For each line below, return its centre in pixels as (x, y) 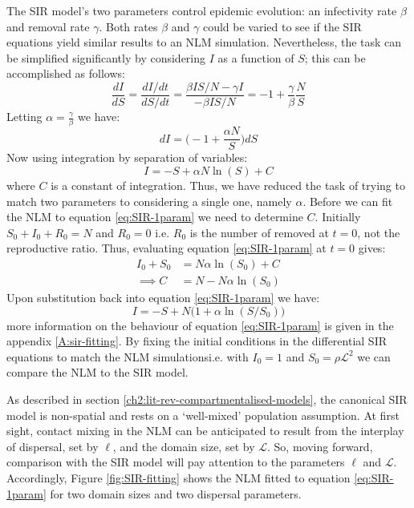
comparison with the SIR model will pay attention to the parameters (176, 462)
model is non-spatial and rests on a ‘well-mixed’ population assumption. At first (203, 415)
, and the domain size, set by (184, 446)
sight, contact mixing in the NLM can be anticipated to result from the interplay (205, 431)
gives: (372, 248)
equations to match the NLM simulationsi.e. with (128, 356)
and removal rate (48, 26)
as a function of (256, 57)
